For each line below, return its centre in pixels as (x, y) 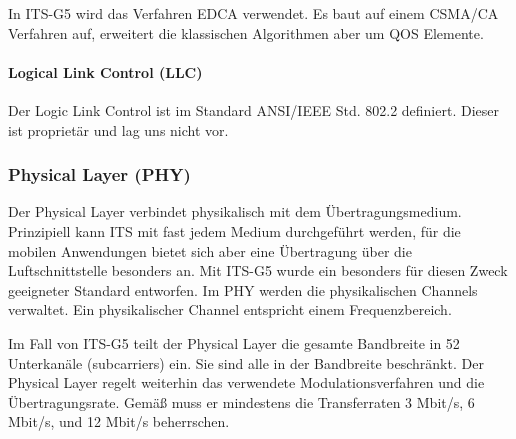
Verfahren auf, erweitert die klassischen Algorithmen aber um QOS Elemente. (246, 32)
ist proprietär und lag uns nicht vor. (118, 129)
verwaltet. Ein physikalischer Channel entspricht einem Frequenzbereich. (230, 309)
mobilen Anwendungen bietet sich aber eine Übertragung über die (210, 250)
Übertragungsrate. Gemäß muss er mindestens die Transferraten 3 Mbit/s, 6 (241, 401)
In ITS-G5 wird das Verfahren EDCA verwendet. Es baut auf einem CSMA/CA (253, 13)
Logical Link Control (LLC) (105, 71)
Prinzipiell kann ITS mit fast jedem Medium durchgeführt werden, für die (234, 230)
